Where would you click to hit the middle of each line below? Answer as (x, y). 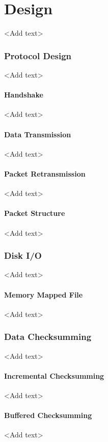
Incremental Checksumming (54, 375)
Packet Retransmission (45, 173)
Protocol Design (38, 55)
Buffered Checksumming (48, 415)
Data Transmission (38, 134)
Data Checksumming (48, 337)
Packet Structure (35, 213)
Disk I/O (23, 255)
